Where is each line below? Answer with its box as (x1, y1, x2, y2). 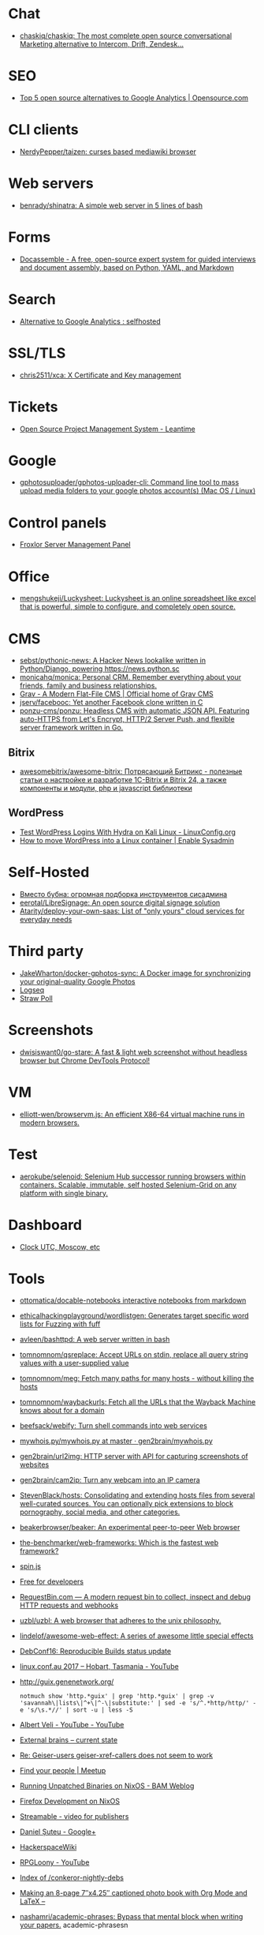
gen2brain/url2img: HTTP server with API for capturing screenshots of (19, 1452, 248, 1461)
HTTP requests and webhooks (19, 1600, 119, 1611)
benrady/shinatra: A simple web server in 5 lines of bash (19, 201, 203, 210)
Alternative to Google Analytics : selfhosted (19, 317, 161, 326)
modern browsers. (19, 1118, 80, 1127)
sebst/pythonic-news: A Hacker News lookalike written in (19, 656, 206, 666)
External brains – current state (19, 1735, 118, 1745)
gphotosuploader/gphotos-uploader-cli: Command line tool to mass (19, 478, 240, 487)
